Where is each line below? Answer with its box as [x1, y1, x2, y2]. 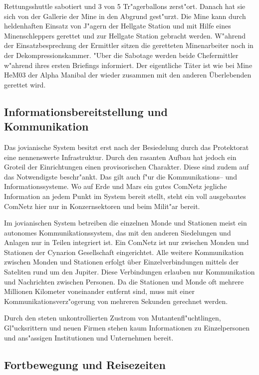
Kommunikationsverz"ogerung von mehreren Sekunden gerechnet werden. [4, 295, 228, 306]
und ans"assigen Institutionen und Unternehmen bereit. [4, 332, 174, 342]
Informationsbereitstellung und [4, 103, 168, 119]
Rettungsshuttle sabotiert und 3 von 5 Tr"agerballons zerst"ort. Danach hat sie [4, 1, 246, 11]
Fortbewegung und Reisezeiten [4, 356, 166, 372]
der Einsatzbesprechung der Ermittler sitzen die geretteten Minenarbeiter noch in [4, 40, 254, 50]
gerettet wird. [4, 79, 46, 89]
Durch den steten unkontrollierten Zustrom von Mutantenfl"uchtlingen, [4, 312, 221, 323]
